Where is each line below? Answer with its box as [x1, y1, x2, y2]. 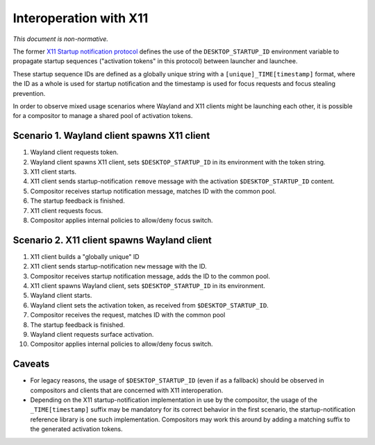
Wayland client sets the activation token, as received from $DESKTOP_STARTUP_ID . [30, 301, 269, 309]
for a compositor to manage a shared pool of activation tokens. [12, 112, 193, 120]
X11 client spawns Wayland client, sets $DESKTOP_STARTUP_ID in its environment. [30, 282, 265, 289]
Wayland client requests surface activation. [30, 330, 154, 338]
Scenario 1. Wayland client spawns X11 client [12, 130, 210, 142]
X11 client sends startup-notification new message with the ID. [30, 262, 208, 271]
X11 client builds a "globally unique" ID [30, 252, 140, 260]
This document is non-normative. [12, 35, 109, 43]
